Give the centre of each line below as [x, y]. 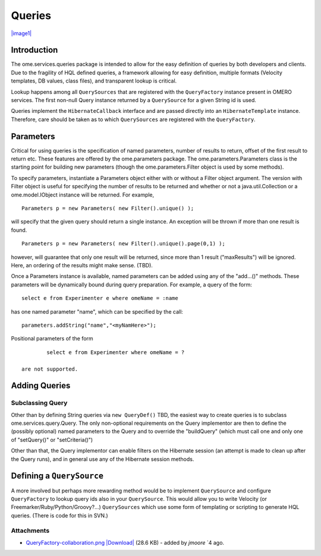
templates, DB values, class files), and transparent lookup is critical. [94, 81]
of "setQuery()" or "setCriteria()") [52, 440]
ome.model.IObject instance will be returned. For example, [83, 195]
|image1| [21, 33]
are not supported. [50, 369]
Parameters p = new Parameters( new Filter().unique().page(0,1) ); [123, 244]
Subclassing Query [39, 403]
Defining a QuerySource [57, 476]
